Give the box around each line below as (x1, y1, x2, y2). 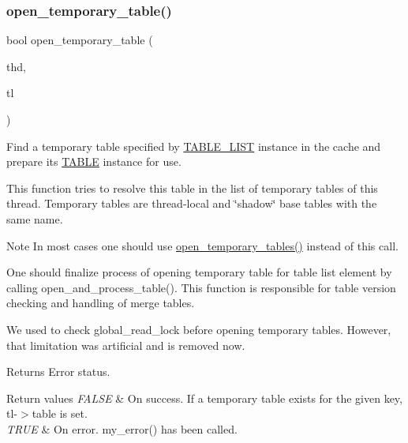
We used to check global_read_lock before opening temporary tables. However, (6, 321, 391, 337)
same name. (6, 210, 63, 227)
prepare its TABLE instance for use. (6, 153, 182, 170)
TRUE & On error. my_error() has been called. (6, 420, 238, 437)
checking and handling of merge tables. (6, 295, 195, 311)
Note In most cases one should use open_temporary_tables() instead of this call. (6, 237, 399, 253)
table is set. (32, 405, 88, 422)
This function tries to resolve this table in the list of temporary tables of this (6, 179, 378, 196)
